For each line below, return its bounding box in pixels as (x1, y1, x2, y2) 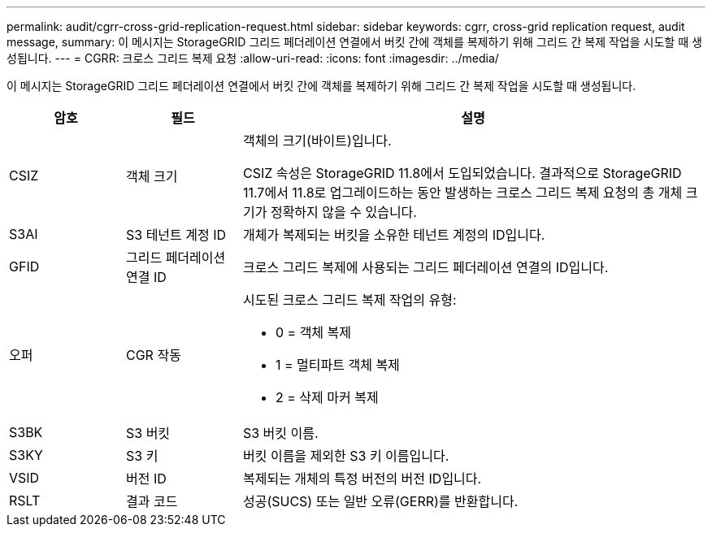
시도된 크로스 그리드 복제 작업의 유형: (242, 292, 457, 308)
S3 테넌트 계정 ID (125, 227, 227, 243)
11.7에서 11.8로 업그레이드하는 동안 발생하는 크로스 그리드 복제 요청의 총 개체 (242, 184, 683, 201)
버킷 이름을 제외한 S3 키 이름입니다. (242, 448, 449, 464)
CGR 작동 (125, 347, 181, 363)
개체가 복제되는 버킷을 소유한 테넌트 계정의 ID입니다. (242, 227, 545, 243)
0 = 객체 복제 (275, 324, 352, 340)
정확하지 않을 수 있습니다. (270, 204, 417, 220)
